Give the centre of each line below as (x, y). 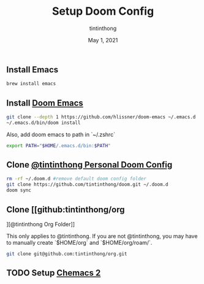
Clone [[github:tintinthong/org (66, 209)
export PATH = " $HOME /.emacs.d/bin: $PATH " (59, 145)
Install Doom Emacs (45, 103)
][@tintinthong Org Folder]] (41, 224)
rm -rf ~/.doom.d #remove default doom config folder (77, 179)
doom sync (19, 190)
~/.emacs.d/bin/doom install (43, 123)
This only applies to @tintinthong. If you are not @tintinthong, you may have (102, 236)
